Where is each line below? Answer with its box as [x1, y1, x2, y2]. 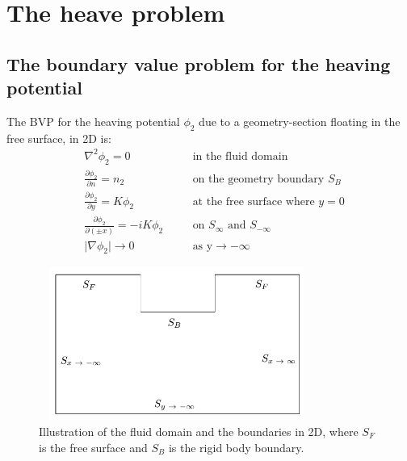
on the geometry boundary [192, 173, 325, 185]
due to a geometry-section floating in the [199, 112, 401, 129]
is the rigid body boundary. [168, 438, 304, 455]
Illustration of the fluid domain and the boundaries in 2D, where [39, 422, 359, 439]
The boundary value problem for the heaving [6, 51, 391, 76]
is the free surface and [39, 438, 148, 455]
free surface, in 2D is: [6, 129, 111, 146]
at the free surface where [192, 195, 315, 207]
